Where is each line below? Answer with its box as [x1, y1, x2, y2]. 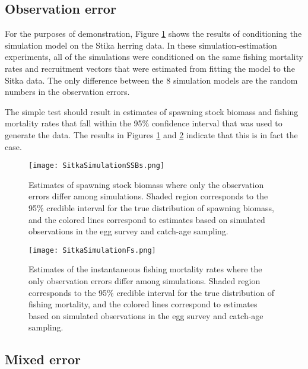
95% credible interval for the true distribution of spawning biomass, [28, 201, 274, 214]
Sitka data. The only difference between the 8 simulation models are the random [5, 74, 298, 86]
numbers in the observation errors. [5, 85, 130, 98]
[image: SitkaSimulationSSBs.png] [28, 161, 165, 170]
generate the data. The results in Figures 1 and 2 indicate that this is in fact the [5, 128, 298, 141]
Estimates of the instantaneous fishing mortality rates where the [28, 263, 262, 275]
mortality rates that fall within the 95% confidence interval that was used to [5, 117, 282, 129]
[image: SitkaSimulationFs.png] [28, 246, 156, 255]
